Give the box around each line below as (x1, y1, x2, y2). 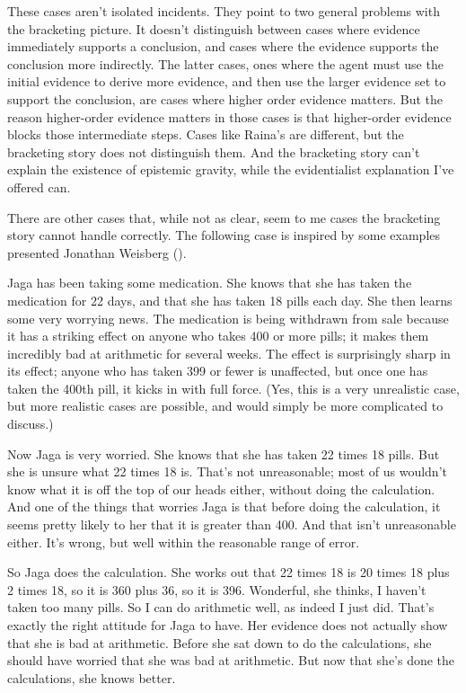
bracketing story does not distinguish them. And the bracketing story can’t (7, 142, 420, 161)
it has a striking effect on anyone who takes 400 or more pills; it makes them (7, 326, 429, 345)
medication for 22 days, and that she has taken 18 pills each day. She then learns (7, 290, 453, 309)
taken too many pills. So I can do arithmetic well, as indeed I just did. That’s (7, 598, 435, 617)
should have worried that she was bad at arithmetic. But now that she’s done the (7, 651, 455, 670)
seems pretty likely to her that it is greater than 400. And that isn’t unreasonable (7, 515, 456, 534)
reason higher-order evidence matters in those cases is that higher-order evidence (7, 107, 452, 126)
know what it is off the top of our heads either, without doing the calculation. (7, 479, 435, 498)
